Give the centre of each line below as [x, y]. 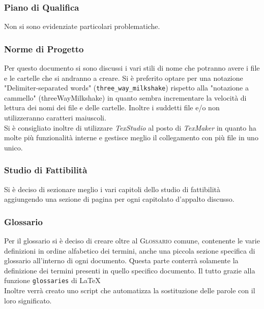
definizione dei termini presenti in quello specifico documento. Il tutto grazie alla [130, 270]
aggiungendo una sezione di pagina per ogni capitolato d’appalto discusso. [119, 199]
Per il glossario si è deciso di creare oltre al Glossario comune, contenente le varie [132, 241]
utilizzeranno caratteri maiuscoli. [55, 118]
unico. [13, 147]
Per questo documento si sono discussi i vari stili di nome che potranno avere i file [132, 68]
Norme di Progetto [44, 49]
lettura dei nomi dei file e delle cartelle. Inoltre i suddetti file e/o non [112, 107]
